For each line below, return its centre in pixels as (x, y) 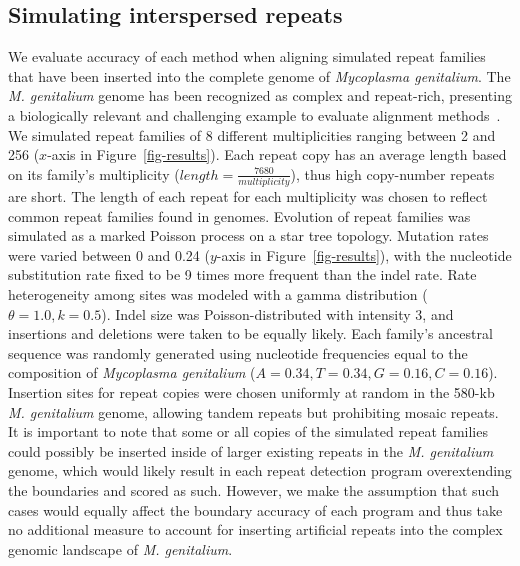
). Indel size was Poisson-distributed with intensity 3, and (277, 313)
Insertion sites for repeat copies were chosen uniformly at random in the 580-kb (251, 392)
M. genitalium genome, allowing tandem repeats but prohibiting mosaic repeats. (253, 411)
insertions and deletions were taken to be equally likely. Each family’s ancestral (250, 333)
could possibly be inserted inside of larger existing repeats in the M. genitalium (251, 450)
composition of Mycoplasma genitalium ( (132, 372)
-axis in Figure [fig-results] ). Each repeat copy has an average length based (277, 154)
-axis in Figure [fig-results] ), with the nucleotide (364, 254)
